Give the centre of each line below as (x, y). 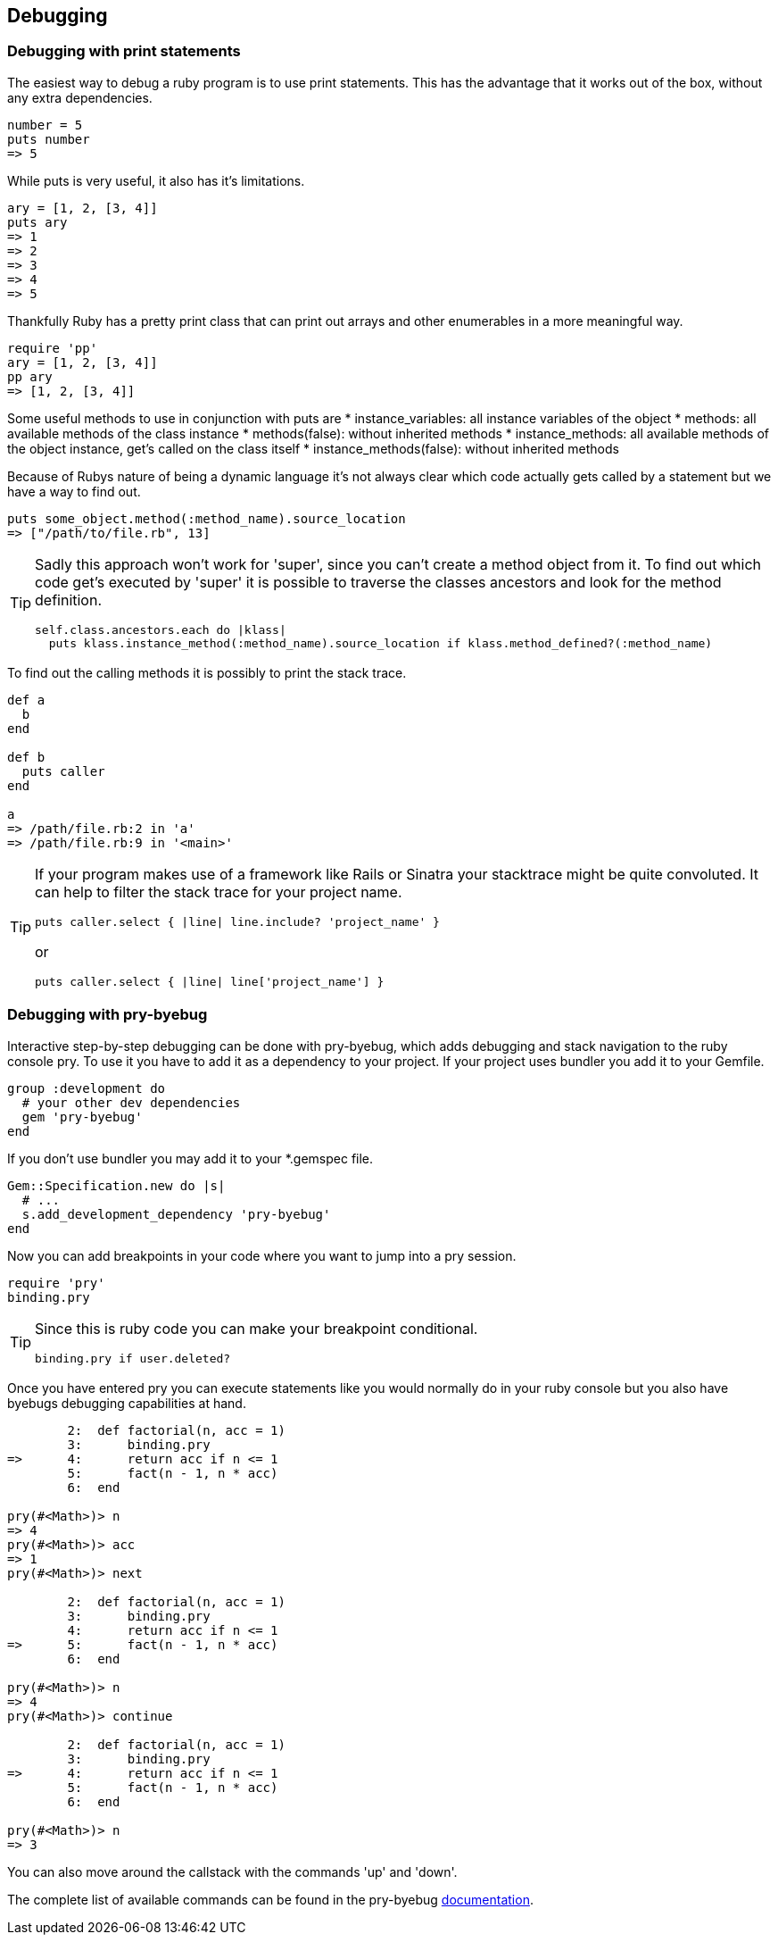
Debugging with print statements (124, 51)
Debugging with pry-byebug (108, 1015)
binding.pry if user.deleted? (133, 1358)
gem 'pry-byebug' (82, 1117)
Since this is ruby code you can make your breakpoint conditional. (257, 1328)
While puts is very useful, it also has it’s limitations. (156, 180)
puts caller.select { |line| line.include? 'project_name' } (237, 921)
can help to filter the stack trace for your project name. (219, 892)
